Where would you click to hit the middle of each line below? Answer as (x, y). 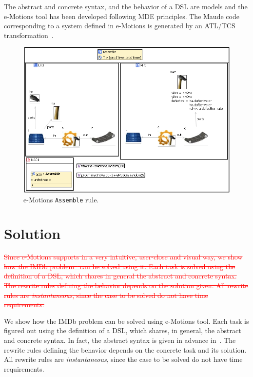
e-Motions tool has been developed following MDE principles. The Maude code (122, 16)
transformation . (29, 35)
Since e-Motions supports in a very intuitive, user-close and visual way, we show (123, 257)
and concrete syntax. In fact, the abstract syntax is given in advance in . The (120, 340)
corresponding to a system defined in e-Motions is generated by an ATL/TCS (120, 26)
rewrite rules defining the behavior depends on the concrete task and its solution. (125, 349)
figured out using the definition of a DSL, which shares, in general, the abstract (123, 330)
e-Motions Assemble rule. (61, 200)
